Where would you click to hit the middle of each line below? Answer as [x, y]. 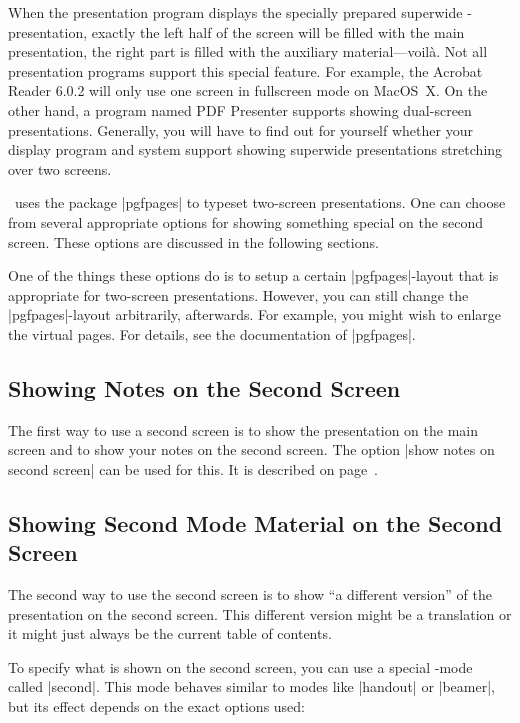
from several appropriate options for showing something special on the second [246, 221]
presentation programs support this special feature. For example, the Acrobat [245, 70]
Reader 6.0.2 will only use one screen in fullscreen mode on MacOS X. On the [248, 90]
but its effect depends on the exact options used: [157, 706]
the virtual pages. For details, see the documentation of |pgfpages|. [212, 333]
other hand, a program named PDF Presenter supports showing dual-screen [240, 109]
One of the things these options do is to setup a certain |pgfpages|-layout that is [253, 275]
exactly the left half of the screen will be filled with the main [278, 31]
